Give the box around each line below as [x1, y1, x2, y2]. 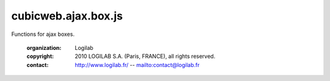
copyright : [26, 52, 54, 60]
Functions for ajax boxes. [11, 30, 75, 38]
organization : [26, 44, 62, 51]
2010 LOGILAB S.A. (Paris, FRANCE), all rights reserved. [75, 52, 216, 60]
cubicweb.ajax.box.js [11, 9, 123, 23]
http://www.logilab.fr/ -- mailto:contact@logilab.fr [75, 61, 200, 68]
